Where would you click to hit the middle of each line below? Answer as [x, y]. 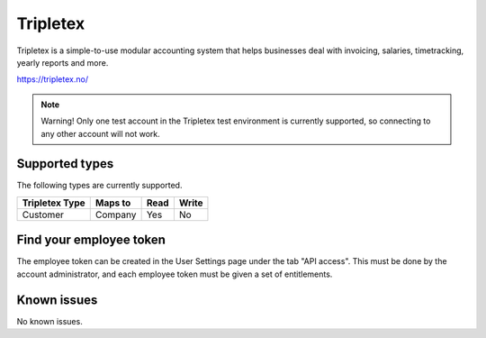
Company [116, 215]
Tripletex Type [54, 203]
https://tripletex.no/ [53, 79]
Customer [43, 215]
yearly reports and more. [63, 62]
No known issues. [49, 321]
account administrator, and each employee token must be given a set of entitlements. [175, 274]
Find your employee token [91, 240]
